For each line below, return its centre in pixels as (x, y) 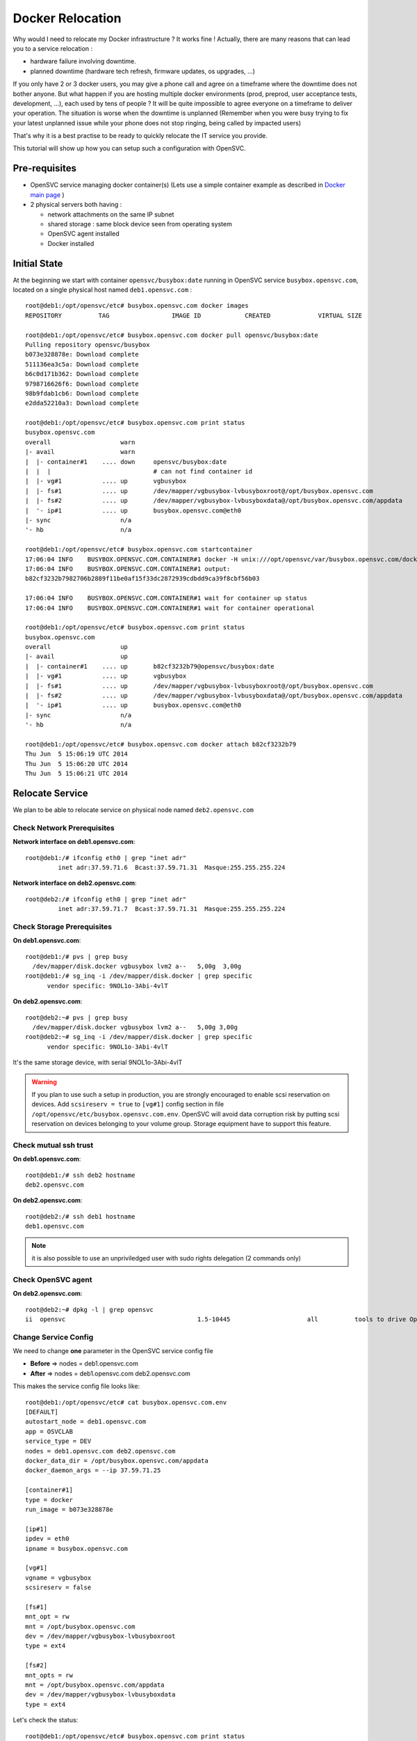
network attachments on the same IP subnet (111, 214)
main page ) (48, 194)
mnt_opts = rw (49, 1675)
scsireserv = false (58, 1587)
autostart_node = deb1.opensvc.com (86, 1422)
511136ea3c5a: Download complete (82, 364)
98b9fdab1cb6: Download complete (82, 393)
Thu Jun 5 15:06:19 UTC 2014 (77, 754)
